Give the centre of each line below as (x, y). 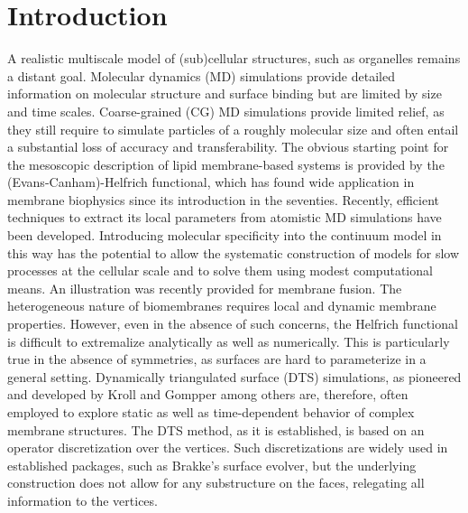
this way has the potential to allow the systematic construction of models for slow (234, 252)
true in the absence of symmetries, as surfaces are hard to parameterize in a (217, 359)
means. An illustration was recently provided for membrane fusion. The (205, 288)
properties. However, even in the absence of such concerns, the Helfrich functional (233, 324)
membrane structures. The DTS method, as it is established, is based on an (216, 429)
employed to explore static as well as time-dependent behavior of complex (211, 412)
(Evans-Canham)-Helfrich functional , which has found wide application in (211, 182)
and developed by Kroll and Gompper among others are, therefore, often (208, 394)
